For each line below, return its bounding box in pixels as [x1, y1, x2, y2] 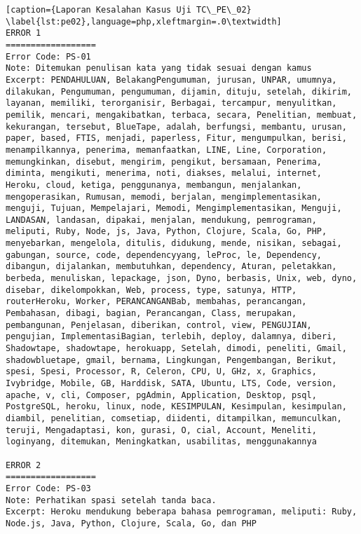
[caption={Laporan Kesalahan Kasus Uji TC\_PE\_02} [6, 5, 252, 15]
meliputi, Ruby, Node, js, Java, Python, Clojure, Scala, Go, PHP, [6, 226, 327, 237]
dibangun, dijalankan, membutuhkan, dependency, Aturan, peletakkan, [6, 261, 337, 272]
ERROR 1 [6, 28, 41, 39]
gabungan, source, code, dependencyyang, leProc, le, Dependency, [6, 249, 322, 260]
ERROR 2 [6, 460, 41, 470]
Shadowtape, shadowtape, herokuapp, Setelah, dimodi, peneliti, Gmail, [6, 343, 347, 354]
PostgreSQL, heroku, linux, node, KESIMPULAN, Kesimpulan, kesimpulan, [6, 402, 347, 412]
